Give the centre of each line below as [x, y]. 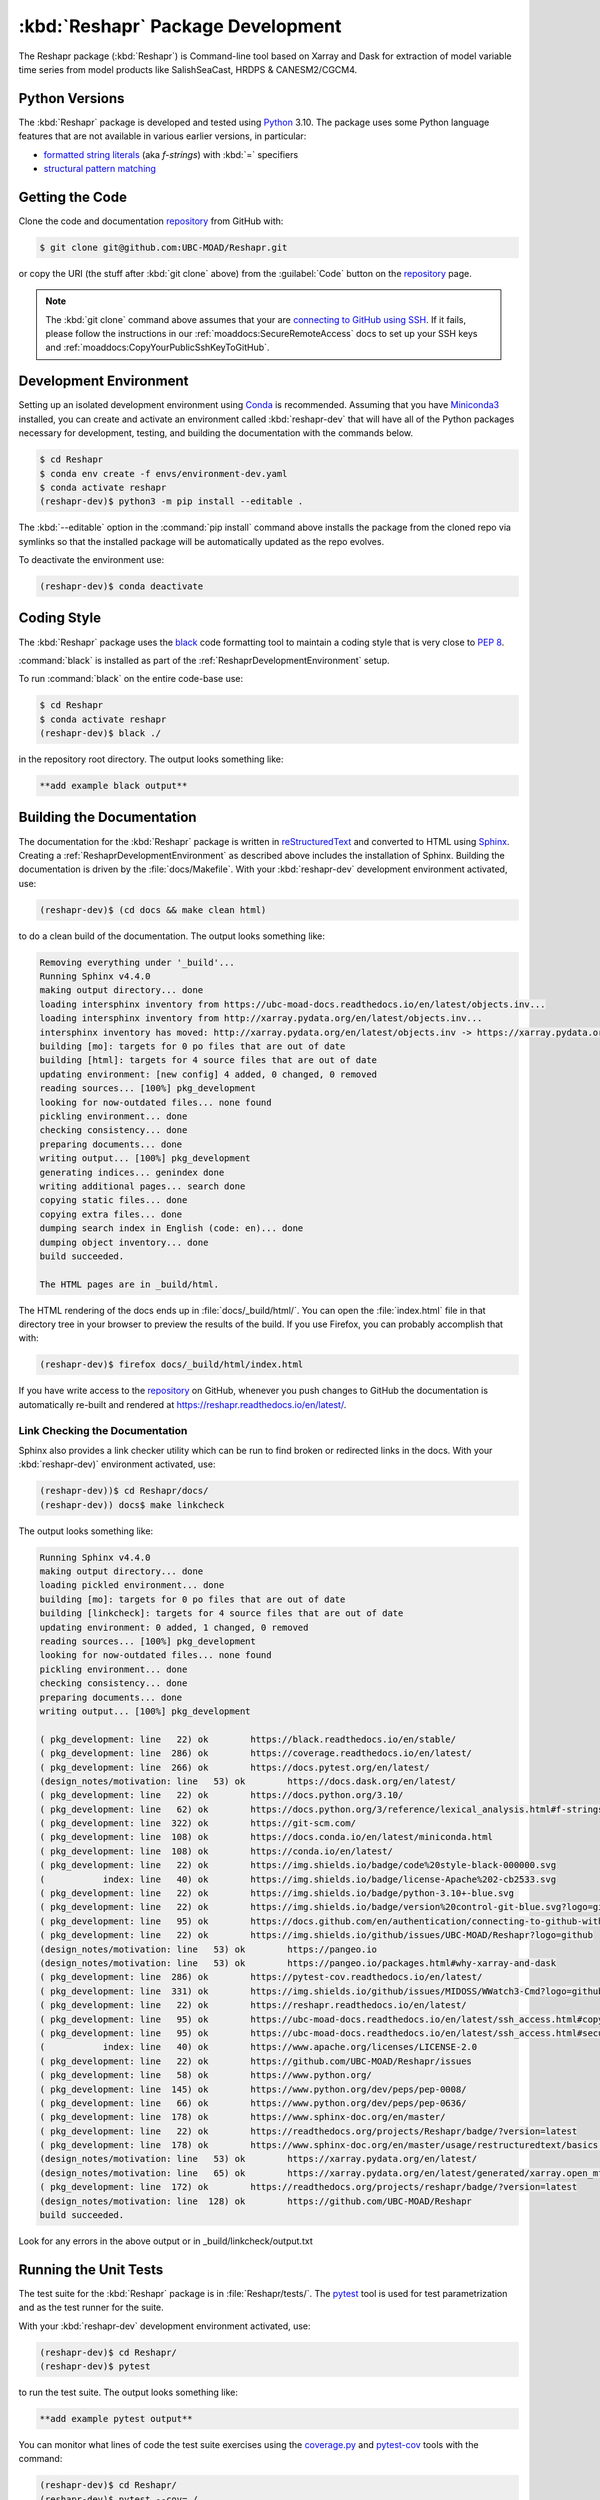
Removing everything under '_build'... [137, 962]
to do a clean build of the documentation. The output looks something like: [171, 936]
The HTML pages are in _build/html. [129, 1284]
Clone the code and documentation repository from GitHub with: [151, 221]
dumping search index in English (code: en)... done [171, 1228]
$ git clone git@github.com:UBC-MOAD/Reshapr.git [163, 247]
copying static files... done [113, 1200]
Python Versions [71, 98]
